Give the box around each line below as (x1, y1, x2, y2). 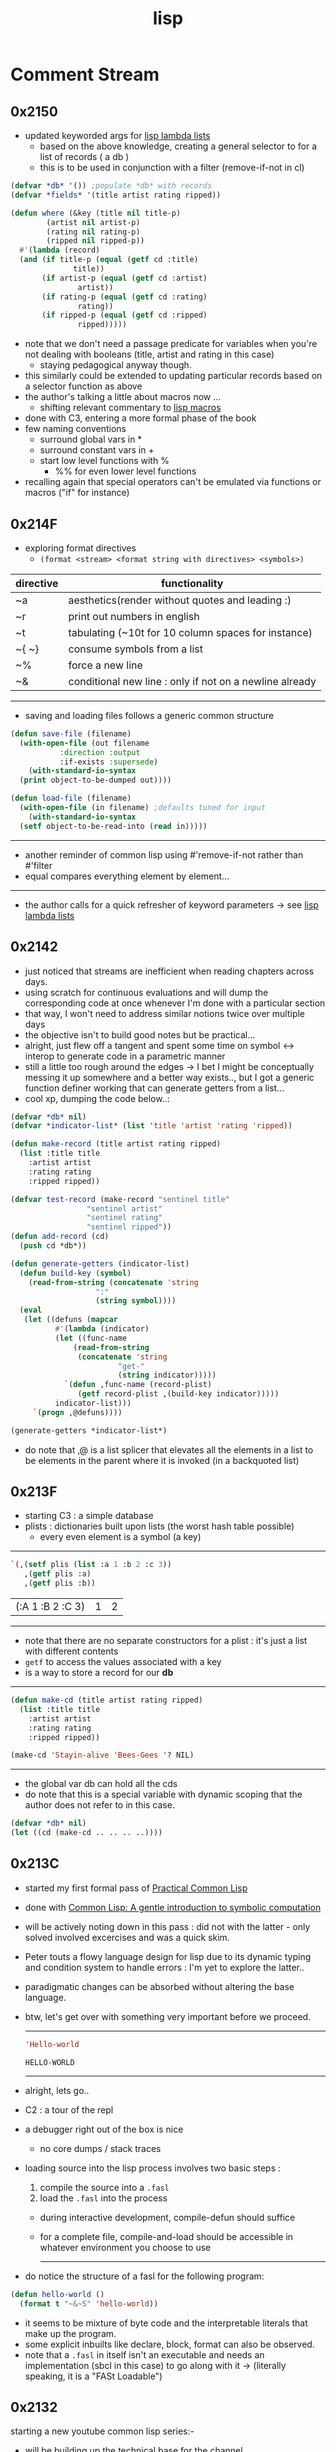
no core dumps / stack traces (39, 2142, 162, 2154)
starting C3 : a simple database (24, 1510, 154, 1522)
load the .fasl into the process (39, 2192, 168, 2204)
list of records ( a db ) (39, 151, 130, 162)
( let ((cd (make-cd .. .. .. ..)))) (10, 1828, 163, 1838)
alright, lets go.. (24, 2084, 90, 2096)
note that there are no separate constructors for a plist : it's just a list (24, 1635, 308, 1647)
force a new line (68, 658, 143, 672)
